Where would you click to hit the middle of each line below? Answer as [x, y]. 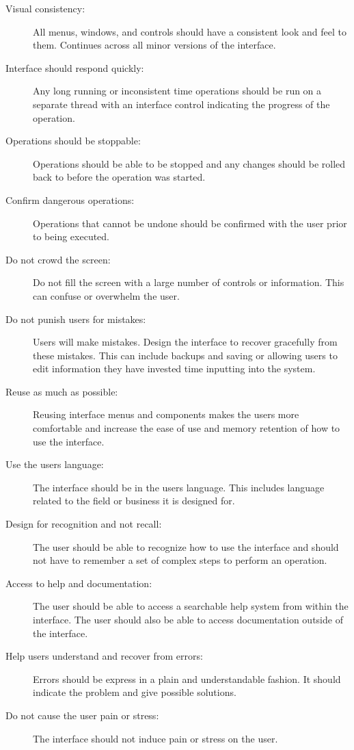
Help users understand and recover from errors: [104, 656]
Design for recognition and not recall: [84, 524]
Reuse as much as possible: [62, 391]
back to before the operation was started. [119, 177]
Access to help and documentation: [79, 583]
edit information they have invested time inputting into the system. [174, 368]
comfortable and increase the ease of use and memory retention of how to [187, 428]
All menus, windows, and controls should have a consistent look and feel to [190, 31]
